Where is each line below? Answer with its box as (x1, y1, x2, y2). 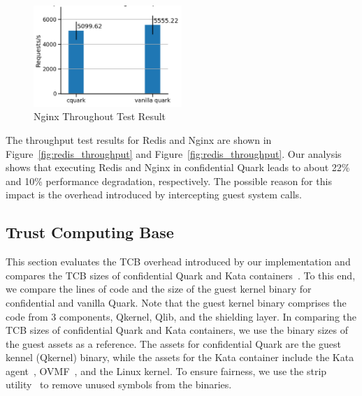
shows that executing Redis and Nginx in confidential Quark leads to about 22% (6, 160, 350, 175)
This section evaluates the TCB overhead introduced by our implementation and (6, 254, 351, 269)
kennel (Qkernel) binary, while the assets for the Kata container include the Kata (6, 350, 354, 365)
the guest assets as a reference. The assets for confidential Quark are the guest (6, 336, 341, 351)
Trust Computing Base (6, 221, 174, 243)
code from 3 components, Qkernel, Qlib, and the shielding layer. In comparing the (6, 309, 356, 323)
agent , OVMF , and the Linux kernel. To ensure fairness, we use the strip (6, 363, 327, 378)
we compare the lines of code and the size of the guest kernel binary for (6, 281, 312, 296)
